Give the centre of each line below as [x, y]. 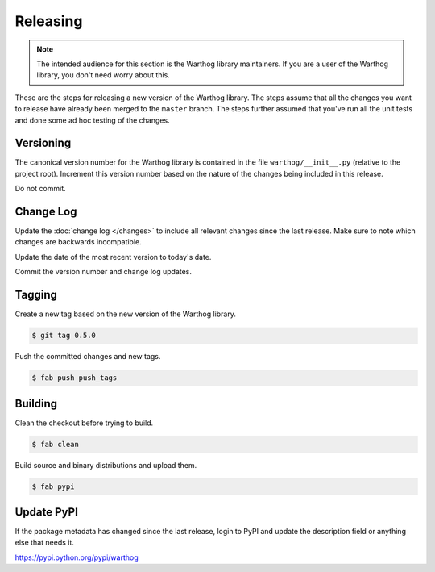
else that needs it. [44, 543]
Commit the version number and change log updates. [104, 272]
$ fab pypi [53, 486]
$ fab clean [56, 444]
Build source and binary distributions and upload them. [106, 465]
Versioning [43, 143]
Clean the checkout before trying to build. [84, 423]
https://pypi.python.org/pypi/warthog [77, 557]
